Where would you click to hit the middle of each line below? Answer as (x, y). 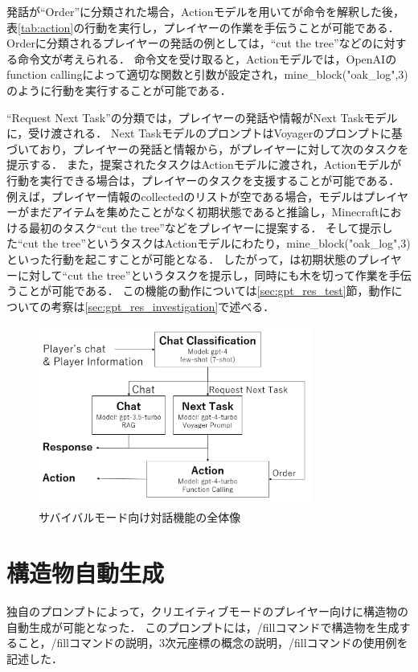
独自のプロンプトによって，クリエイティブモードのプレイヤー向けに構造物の (207, 611)
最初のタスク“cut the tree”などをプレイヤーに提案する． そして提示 (205, 227)
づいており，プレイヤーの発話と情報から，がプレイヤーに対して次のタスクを (208, 148)
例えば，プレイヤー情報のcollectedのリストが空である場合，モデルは (185, 196)
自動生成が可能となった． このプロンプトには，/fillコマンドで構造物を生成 (203, 627)
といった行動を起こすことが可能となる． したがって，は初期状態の (182, 258)
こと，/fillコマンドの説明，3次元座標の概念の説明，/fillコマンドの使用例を (213, 643)
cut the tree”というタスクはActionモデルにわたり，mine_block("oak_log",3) (217, 243)
